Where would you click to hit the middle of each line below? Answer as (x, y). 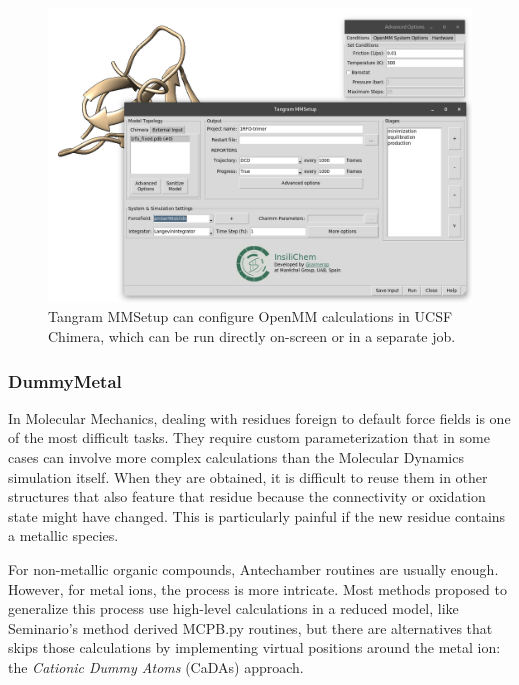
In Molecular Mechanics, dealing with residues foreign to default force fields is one (259, 417)
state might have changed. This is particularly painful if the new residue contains (257, 515)
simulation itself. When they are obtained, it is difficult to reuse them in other (248, 476)
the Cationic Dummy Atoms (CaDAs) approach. (156, 666)
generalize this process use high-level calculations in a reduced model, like (233, 608)
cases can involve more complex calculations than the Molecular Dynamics (236, 457)
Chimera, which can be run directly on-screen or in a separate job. (252, 336)
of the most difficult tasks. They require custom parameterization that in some (249, 437)
